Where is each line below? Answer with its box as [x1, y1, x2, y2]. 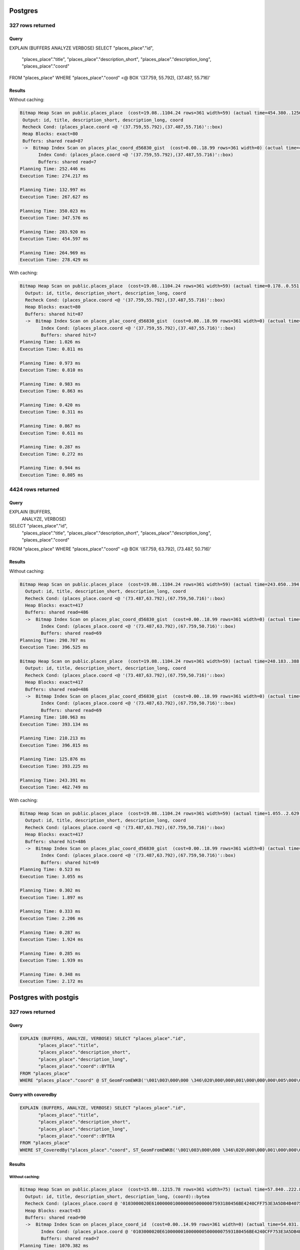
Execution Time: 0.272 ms [19, 451, 83, 457]
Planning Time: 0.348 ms [19, 971, 81, 977]
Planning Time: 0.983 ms [19, 381, 81, 387]
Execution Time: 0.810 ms [19, 367, 83, 372]
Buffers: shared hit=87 [25, 311, 83, 317]
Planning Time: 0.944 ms [19, 465, 81, 471]
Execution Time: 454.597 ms [19, 236, 88, 242]
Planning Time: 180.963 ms [19, 714, 86, 720]
